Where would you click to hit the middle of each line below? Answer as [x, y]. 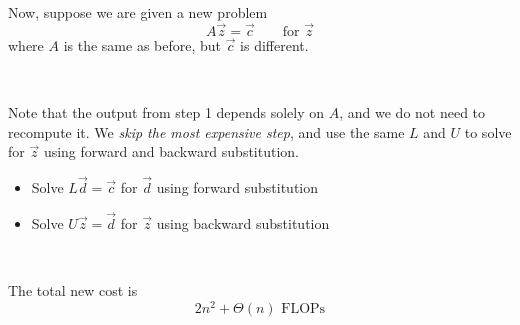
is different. [274, 44]
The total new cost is [73, 290]
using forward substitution [237, 187]
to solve [488, 131]
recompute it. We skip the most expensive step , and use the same [206, 131]
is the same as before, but [142, 44]
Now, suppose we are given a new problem [138, 12]
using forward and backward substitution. [171, 151]
